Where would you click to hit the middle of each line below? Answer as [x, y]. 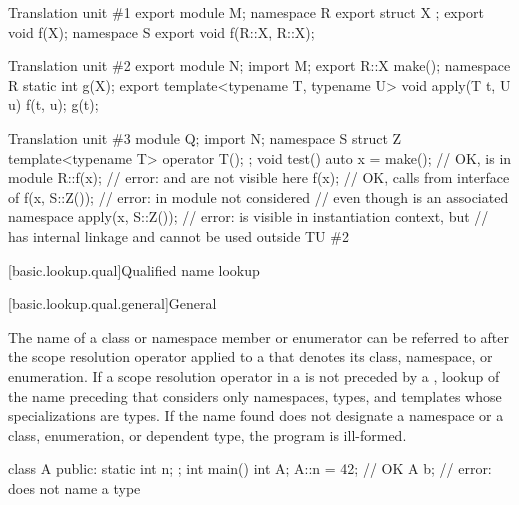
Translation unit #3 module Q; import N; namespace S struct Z [205, 137]
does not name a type [74, 487]
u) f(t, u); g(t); [53, 104]
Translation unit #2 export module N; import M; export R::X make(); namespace [259, 65]
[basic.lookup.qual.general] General [112, 303]
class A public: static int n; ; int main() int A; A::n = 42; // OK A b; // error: [250, 468]
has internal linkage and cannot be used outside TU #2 [178, 235]
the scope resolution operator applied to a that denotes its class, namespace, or [250, 356]
